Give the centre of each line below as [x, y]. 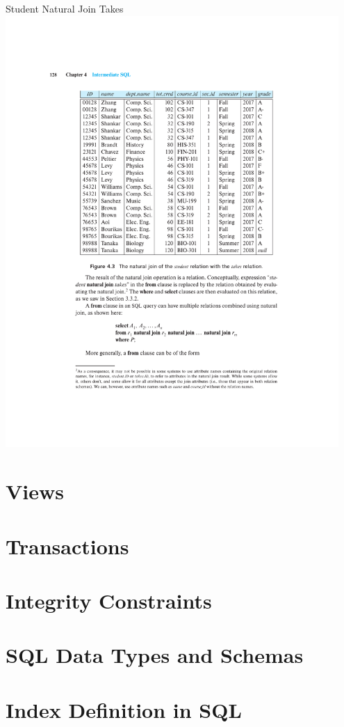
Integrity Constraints [109, 600]
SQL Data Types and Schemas [155, 655]
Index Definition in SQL [124, 709]
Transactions [67, 546]
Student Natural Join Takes [65, 8]
